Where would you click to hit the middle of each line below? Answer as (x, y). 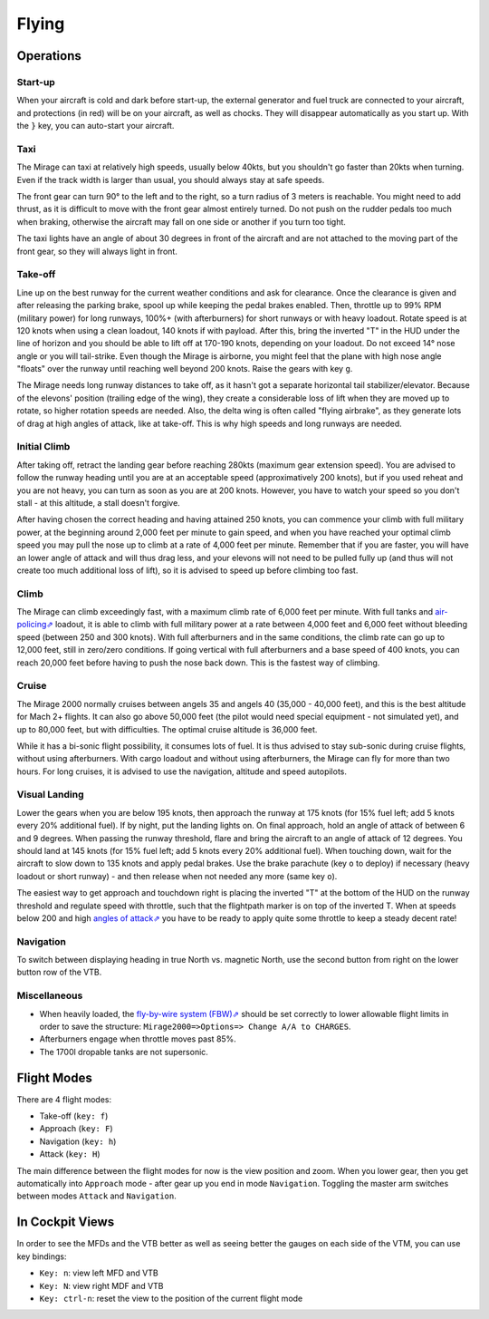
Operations (49, 56)
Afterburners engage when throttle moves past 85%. (138, 1039)
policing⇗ (35, 625)
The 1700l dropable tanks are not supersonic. (124, 1052)
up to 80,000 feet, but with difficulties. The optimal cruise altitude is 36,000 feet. (167, 729)
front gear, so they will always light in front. (97, 251)
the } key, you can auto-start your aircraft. (96, 126)
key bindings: (42, 1256)
